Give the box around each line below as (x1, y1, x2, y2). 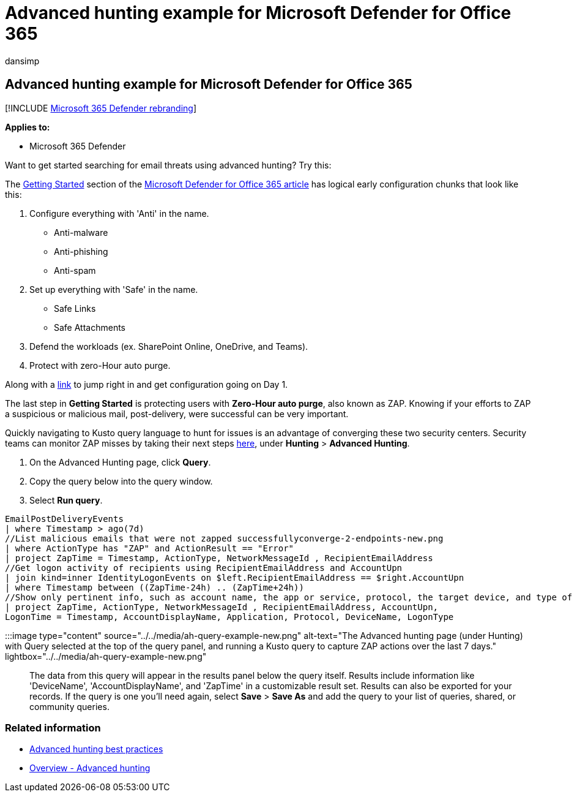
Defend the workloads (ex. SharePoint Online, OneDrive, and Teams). (29, 341, 308, 352)
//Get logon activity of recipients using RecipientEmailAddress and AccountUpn (5, 562, 403, 573)
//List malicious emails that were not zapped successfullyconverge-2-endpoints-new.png (5, 533, 444, 543)
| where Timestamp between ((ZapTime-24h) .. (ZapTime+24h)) (5, 582, 304, 592)
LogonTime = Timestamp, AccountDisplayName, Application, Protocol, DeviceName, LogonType (5, 611, 454, 622)
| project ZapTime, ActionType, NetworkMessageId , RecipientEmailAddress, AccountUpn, (5, 602, 439, 612)
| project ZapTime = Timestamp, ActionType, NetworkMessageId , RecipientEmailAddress (5, 553, 433, 563)
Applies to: (5, 121, 50, 132)
